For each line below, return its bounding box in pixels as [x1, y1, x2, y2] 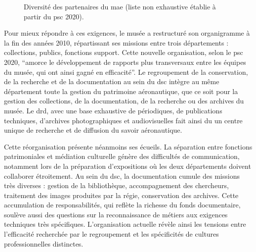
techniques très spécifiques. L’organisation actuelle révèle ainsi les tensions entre [4, 219, 246, 229]
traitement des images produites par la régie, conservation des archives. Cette [4, 190, 239, 200]
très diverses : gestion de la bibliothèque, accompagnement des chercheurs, [4, 180, 229, 191]
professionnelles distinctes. [4, 238, 84, 249]
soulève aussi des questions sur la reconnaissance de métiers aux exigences [4, 209, 228, 219]
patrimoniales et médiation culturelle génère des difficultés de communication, [4, 151, 240, 161]
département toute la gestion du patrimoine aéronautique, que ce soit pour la [4, 86, 238, 96]
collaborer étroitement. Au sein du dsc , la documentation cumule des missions [4, 170, 240, 181]
